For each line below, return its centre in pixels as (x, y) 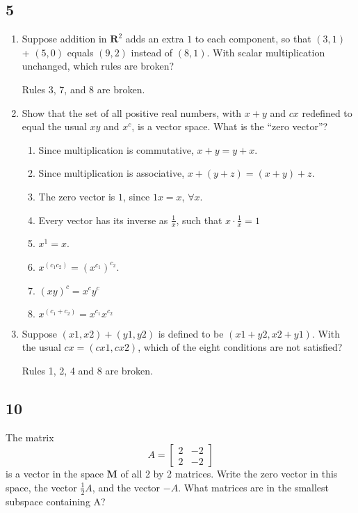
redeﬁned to (327, 112)
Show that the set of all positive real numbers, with (132, 112)
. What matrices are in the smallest (254, 487)
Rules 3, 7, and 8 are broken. (83, 89)
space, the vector (41, 487)
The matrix (30, 437)
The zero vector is (77, 196)
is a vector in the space (55, 474)
